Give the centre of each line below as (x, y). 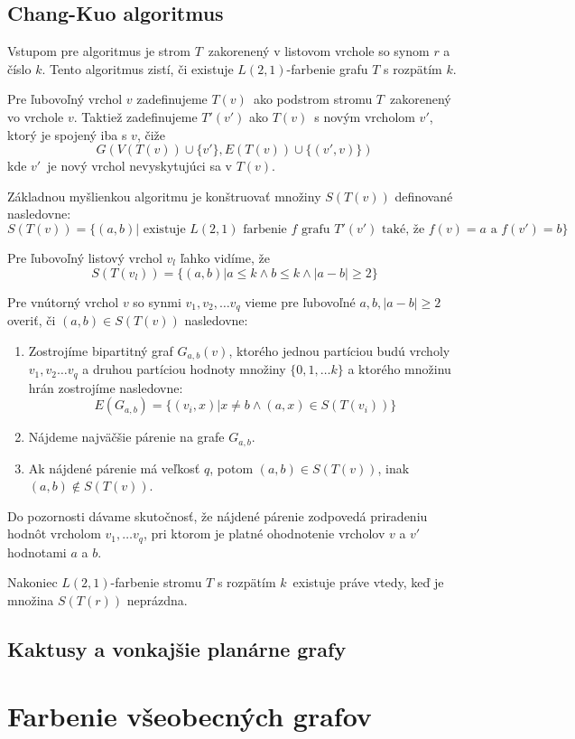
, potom (232, 468)
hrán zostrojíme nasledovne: (106, 387)
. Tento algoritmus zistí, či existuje (138, 68)
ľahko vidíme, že (225, 257)
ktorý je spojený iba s (67, 134)
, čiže (151, 134)
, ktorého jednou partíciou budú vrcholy (339, 350)
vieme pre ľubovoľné (300, 301)
